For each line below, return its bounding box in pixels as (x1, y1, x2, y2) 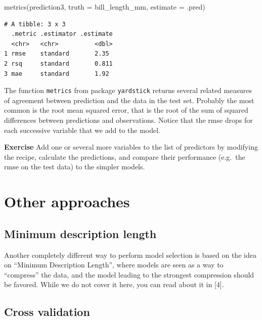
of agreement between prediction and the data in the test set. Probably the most (4, 95, 254, 105)
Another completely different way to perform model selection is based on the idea (4, 249, 256, 260)
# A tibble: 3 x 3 (4, 20, 66, 28)
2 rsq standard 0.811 (4, 60, 113, 67)
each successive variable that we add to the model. (4, 124, 160, 135)
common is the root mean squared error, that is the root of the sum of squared (4, 105, 248, 115)
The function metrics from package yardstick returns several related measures (4, 85, 252, 96)
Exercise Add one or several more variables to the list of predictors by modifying (4, 142, 258, 152)
